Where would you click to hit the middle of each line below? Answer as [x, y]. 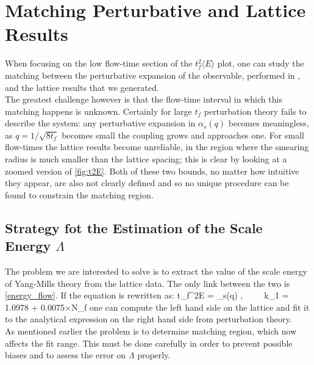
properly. [154, 355]
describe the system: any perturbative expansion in [100, 123]
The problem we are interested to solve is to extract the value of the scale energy [156, 271]
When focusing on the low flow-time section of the [99, 63]
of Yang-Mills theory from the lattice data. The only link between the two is [148, 283]
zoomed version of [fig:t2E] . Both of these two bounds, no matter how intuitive [152, 171]
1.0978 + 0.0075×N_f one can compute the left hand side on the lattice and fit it [157, 307]
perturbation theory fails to [255, 111]
